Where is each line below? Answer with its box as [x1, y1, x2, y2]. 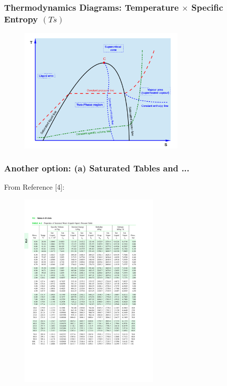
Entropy [4, 12, 38, 25]
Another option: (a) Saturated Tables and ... [4, 162, 190, 174]
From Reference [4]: [4, 182, 65, 192]
